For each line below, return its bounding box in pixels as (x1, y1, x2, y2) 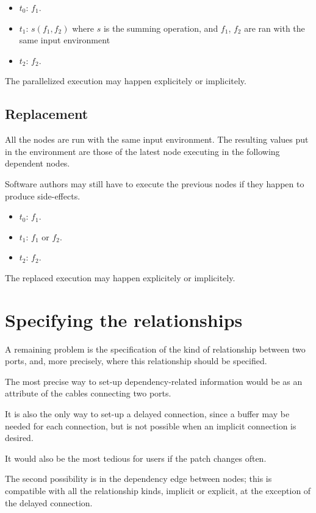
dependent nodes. (5, 157, 70, 170)
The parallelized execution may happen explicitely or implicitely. (5, 74, 246, 87)
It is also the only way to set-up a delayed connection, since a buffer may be (5, 407, 290, 420)
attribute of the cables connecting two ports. (5, 387, 171, 400)
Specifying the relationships (5, 307, 243, 332)
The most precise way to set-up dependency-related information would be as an (5, 375, 303, 387)
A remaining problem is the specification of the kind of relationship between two (5, 342, 306, 355)
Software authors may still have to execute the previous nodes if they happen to (5, 177, 304, 190)
